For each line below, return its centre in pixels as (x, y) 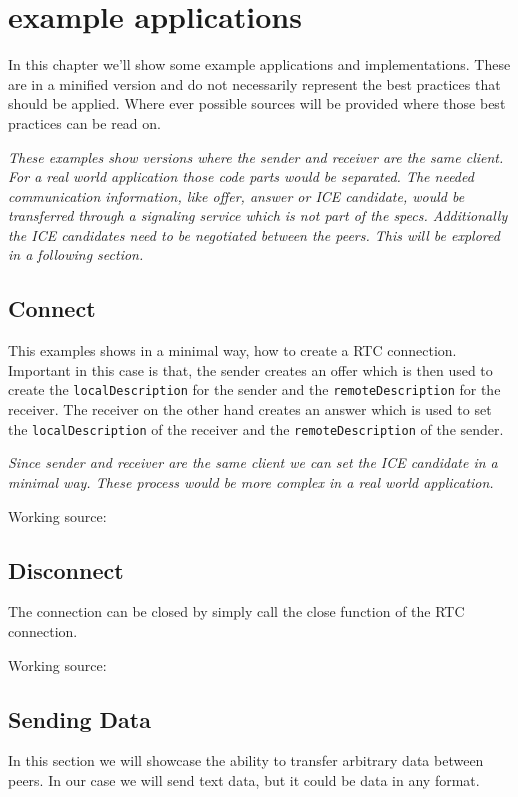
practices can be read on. (84, 122)
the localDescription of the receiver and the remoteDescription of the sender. (256, 428)
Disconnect (66, 569)
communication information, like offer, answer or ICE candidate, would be (236, 195)
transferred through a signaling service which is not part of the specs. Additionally (258, 215)
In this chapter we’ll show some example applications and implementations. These (259, 64)
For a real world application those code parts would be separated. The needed (241, 176)
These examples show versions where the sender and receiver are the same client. (256, 156)
